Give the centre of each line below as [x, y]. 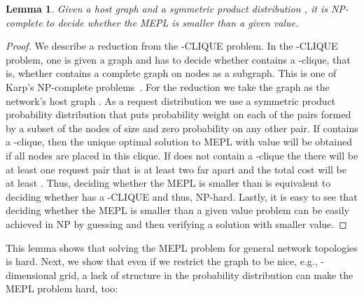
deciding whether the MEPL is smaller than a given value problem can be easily [177, 210]
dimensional [31, 274]
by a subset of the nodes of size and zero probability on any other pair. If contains [182, 128]
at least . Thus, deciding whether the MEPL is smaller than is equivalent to [168, 183]
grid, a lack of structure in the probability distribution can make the [206, 274]
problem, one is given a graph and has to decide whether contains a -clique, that [178, 59]
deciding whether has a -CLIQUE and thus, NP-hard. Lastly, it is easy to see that [182, 196]
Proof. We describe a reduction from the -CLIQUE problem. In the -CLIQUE [172, 46]
